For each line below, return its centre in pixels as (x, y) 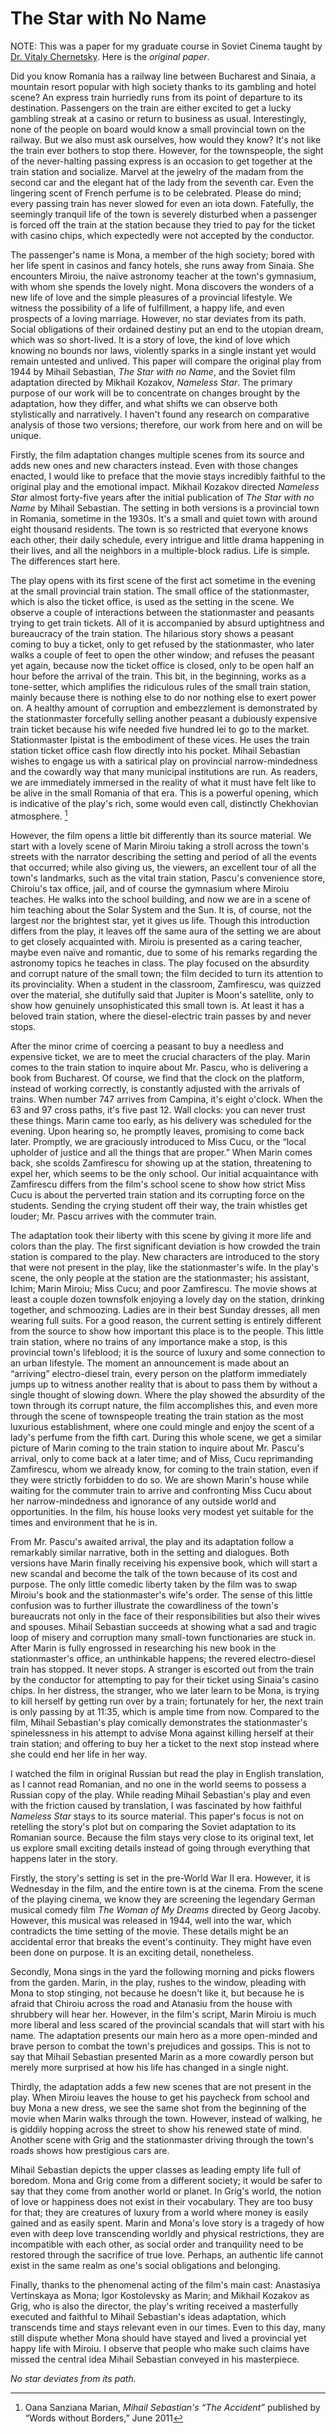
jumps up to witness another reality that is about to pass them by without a (164, 1384)
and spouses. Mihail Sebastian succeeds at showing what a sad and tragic (163, 1626)
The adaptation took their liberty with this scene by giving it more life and (161, 1235)
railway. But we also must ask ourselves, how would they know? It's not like (166, 139)
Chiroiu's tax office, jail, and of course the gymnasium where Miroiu (150, 888)
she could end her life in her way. (79, 1754)
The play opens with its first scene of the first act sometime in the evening (163, 580)
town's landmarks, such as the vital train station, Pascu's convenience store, (168, 878)
